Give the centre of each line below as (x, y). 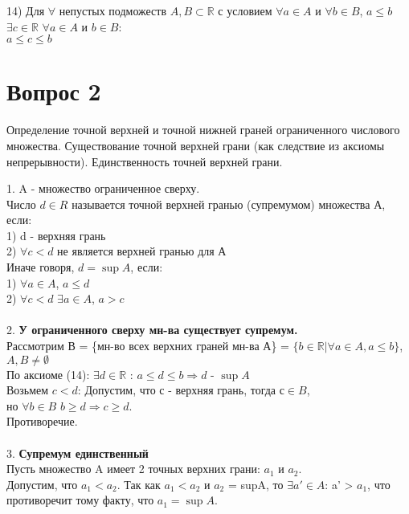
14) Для (26, 10)
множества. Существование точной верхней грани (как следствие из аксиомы (196, 145)
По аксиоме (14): (48, 374)
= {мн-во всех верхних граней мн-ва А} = (184, 346)
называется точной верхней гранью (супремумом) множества (221, 204)
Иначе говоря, (41, 267)
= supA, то (256, 484)
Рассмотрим (35, 346)
